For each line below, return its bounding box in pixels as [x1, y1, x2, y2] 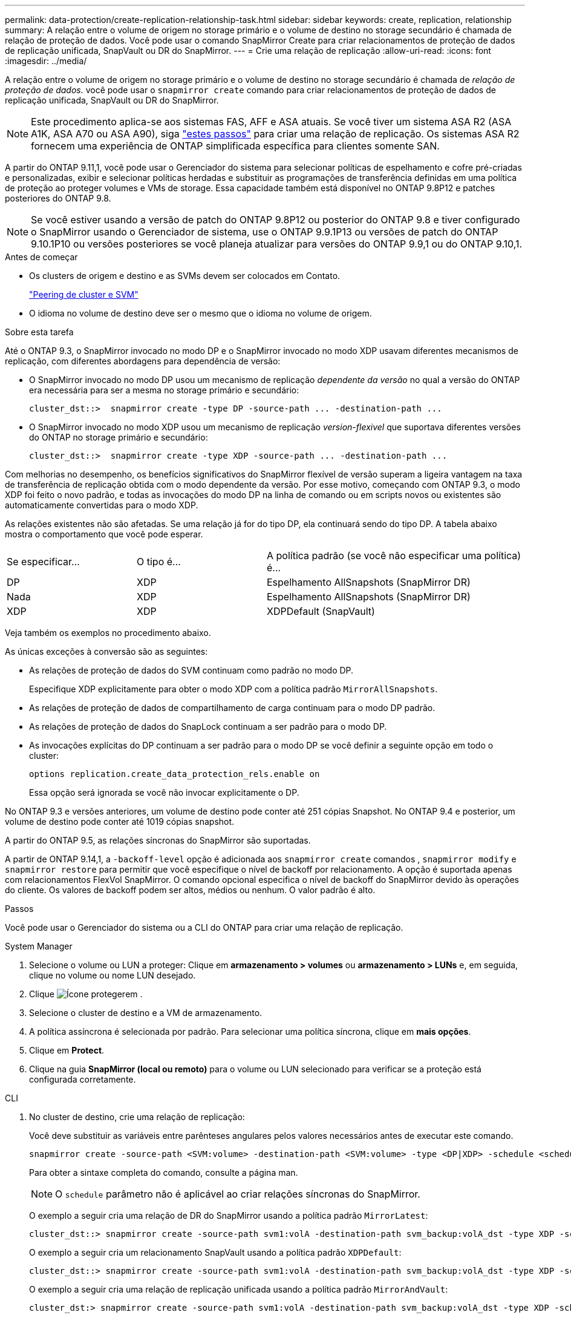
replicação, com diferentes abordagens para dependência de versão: [5, 356, 281, 366]
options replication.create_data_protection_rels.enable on [29, 769, 320, 779]
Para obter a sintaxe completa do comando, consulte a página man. [29, 1167, 298, 1178]
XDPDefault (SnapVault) [267, 605, 375, 617]
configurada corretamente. [29, 1074, 136, 1084]
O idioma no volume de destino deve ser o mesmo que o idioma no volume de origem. [29, 308, 372, 318]
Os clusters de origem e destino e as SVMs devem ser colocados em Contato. [29, 270, 341, 281]
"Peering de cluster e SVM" [29, 289, 139, 300]
